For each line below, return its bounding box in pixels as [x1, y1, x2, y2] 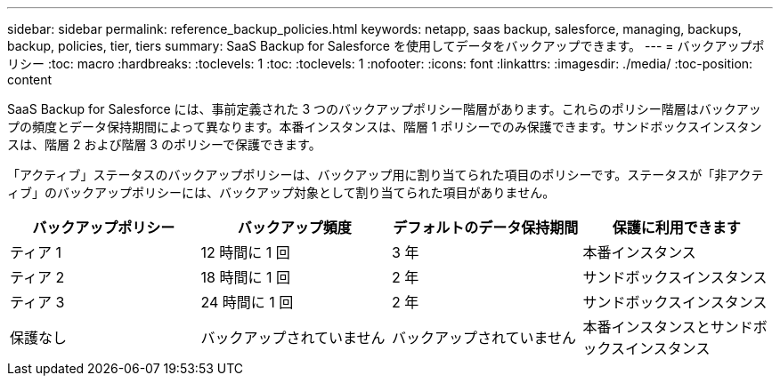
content [7, 72, 53, 87]
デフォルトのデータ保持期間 [393, 219, 579, 236]
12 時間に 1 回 [200, 243, 290, 261]
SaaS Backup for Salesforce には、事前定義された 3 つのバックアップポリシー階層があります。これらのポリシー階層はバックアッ [7, 101, 761, 116]
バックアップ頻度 [237, 219, 352, 236]
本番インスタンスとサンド [582, 318, 753, 336]
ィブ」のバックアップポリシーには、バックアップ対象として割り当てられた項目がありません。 [7, 185, 556, 200]
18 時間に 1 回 [200, 268, 290, 286]
